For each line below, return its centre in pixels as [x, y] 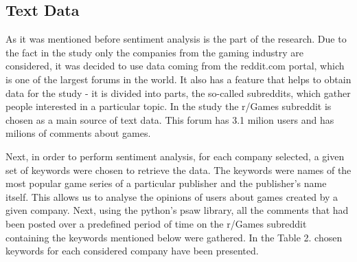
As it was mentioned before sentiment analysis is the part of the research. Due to [176, 39]
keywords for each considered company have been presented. [132, 251]
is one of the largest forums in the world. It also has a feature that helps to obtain [178, 79]
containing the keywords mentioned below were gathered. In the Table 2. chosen [174, 237]
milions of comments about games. [78, 133]
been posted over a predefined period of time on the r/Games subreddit [156, 223]
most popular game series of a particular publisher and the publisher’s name [166, 183]
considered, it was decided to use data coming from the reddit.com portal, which [175, 66]
